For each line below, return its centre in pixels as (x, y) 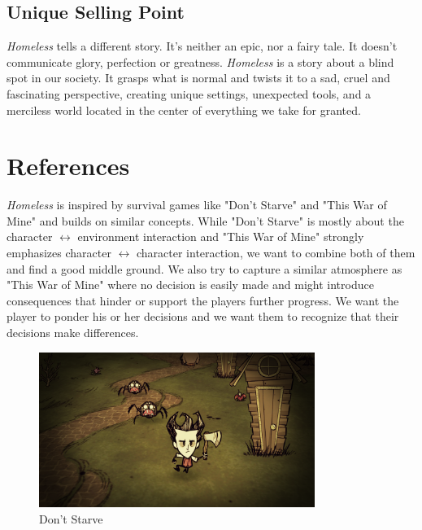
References (68, 166)
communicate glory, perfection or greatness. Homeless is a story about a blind (200, 61)
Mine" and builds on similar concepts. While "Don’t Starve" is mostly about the (205, 220)
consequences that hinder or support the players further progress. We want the (203, 300)
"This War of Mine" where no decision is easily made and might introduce (190, 285)
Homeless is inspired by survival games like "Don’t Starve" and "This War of (197, 205)
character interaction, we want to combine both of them (276, 253)
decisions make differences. (73, 333)
